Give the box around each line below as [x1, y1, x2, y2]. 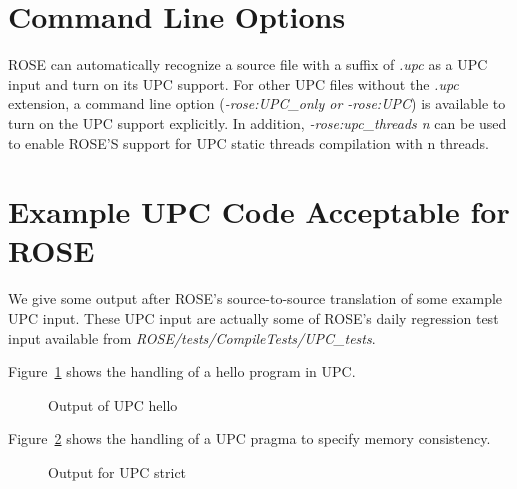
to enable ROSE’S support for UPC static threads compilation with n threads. [8, 132, 489, 153]
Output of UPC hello [48, 394, 178, 415]
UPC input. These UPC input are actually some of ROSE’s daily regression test [8, 308, 499, 328]
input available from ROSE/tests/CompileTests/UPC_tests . [8, 327, 376, 348]
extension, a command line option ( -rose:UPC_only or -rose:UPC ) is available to [8, 93, 506, 114]
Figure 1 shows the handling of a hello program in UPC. [8, 361, 356, 382]
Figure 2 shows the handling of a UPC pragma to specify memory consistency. [8, 428, 491, 449]
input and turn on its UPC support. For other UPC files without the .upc [8, 73, 459, 94]
